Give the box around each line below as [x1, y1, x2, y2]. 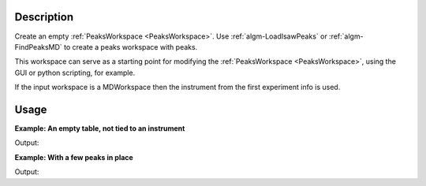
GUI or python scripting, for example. [14, 68, 136, 77]
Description [14, 10, 74, 24]
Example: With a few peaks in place [14, 152, 133, 162]
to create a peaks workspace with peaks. [63, 42, 198, 51]
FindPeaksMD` [14, 42, 62, 51]
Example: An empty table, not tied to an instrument [14, 123, 185, 133]
